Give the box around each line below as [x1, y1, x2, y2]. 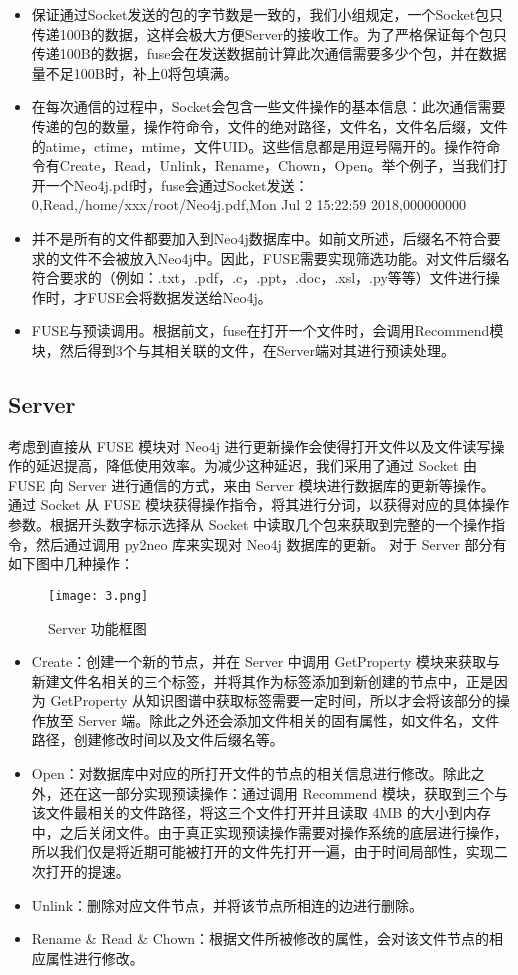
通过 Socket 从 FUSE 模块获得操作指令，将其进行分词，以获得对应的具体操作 [8, 494, 510, 515]
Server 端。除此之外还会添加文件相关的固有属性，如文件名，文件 [78, 709, 500, 730]
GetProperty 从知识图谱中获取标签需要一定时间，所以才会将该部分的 [50, 690, 497, 711]
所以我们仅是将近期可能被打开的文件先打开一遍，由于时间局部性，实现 [31, 841, 494, 862]
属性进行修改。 [45, 947, 144, 968]
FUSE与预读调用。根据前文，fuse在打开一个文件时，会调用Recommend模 [31, 320, 504, 341]
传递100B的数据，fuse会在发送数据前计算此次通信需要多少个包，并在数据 [31, 43, 507, 64]
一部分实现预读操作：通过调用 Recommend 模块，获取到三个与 [101, 782, 508, 803]
